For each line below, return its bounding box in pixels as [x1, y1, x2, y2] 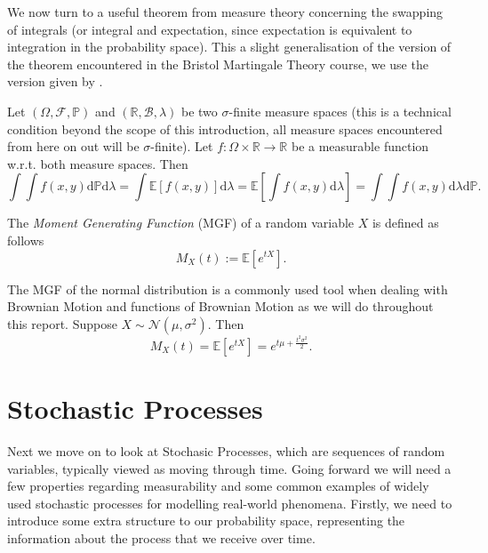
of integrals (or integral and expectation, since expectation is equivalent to [7, 20, 412, 38]
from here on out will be [7, 137, 140, 156]
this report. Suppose [7, 314, 117, 333]
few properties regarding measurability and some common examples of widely [7, 477, 429, 495]
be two [180, 101, 218, 120]
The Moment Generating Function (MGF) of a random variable [7, 213, 355, 232]
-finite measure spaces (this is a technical [228, 101, 452, 120]
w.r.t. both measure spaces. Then [7, 154, 188, 172]
